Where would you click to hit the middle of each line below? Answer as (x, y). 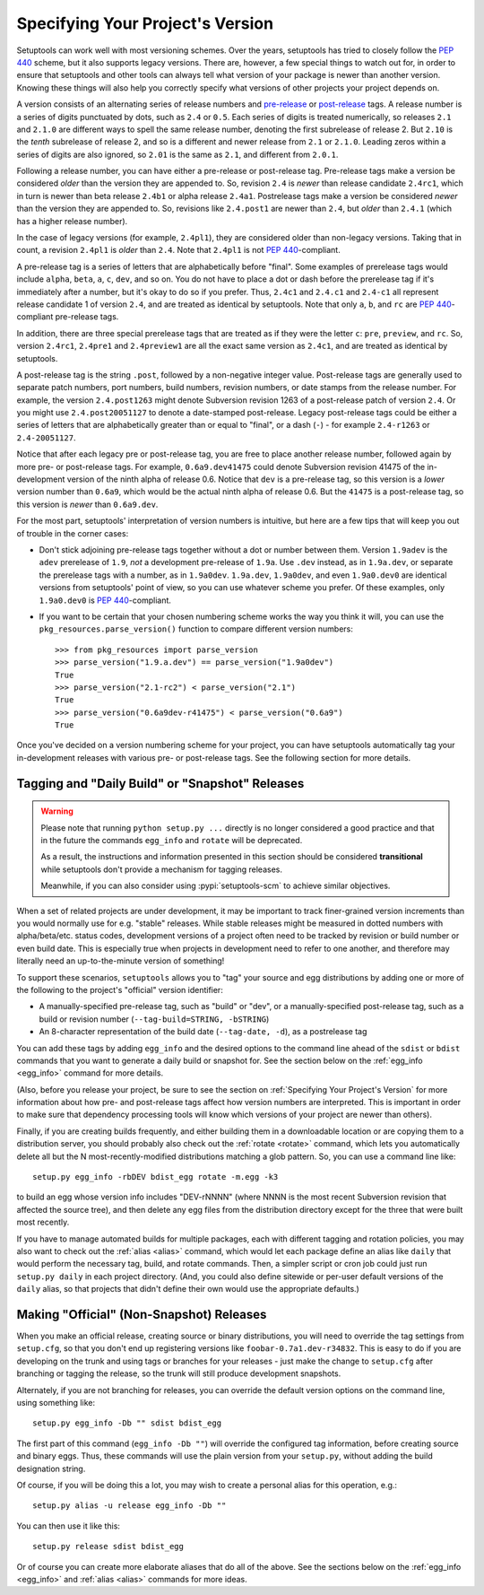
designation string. (51, 1469)
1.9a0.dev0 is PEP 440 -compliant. (105, 600)
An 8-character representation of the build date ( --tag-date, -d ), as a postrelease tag (203, 1032)
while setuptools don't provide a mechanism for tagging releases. (161, 869)
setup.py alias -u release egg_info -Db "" (130, 1506)
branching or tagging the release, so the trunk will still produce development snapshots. (179, 1373)
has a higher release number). (72, 221)
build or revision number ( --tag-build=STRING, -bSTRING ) (154, 1019)
